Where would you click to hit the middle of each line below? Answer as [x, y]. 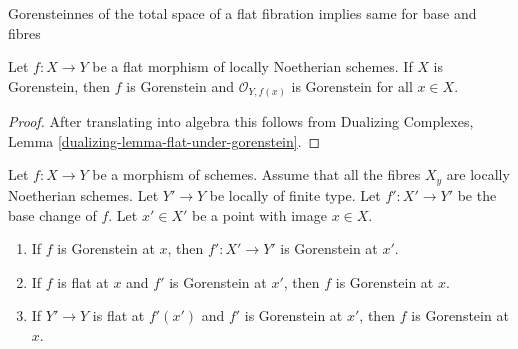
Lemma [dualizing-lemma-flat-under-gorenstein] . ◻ [164, 140]
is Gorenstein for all [352, 85]
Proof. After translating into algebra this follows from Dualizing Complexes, [241, 121]
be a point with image [259, 214]
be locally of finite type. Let [295, 194]
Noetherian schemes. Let [83, 194]
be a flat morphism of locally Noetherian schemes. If [252, 66]
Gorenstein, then [59, 85]
